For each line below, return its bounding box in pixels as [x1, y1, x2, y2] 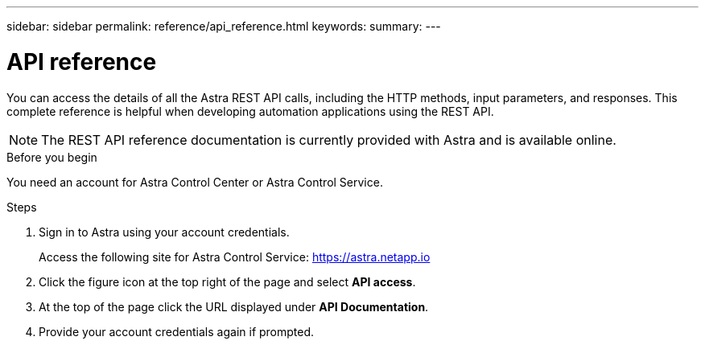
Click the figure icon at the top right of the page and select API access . [39, 274, 416, 289]
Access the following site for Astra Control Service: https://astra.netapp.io [39, 249, 431, 264]
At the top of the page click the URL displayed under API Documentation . [39, 299, 429, 314]
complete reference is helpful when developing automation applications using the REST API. [6, 104, 494, 118]
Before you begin [6, 150, 97, 164]
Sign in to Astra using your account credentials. [39, 224, 290, 239]
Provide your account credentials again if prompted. [39, 324, 315, 339]
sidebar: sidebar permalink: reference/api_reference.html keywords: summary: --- [6, 19, 441, 33]
